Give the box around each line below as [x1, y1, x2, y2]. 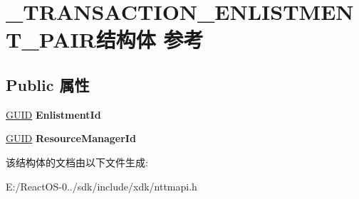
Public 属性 [6, 73, 90, 95]
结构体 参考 [95, 25, 204, 54]
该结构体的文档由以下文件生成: [6, 154, 148, 169]
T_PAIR [6, 25, 96, 54]
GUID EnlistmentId [6, 107, 101, 122]
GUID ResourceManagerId [6, 131, 136, 146]
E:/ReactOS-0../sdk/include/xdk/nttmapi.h [6, 178, 197, 193]
